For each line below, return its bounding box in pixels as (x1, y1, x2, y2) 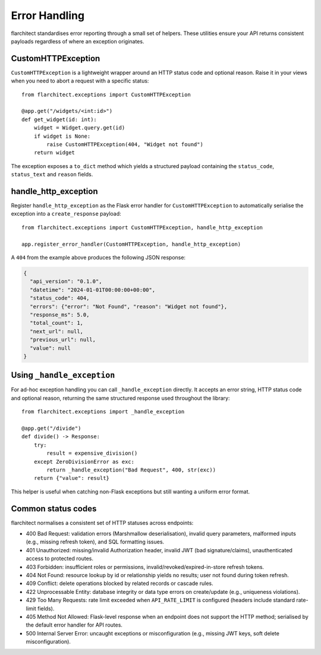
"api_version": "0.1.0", (30, 278, 102, 285)
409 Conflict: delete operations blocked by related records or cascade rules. (26, 580, 213, 587)
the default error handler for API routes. (26, 621, 123, 629)
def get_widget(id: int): (21, 116, 97, 123)
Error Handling (11, 9, 85, 22)
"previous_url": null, (30, 336, 96, 343)
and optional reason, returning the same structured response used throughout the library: (11, 394, 230, 401)
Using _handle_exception (11, 370, 115, 380)
